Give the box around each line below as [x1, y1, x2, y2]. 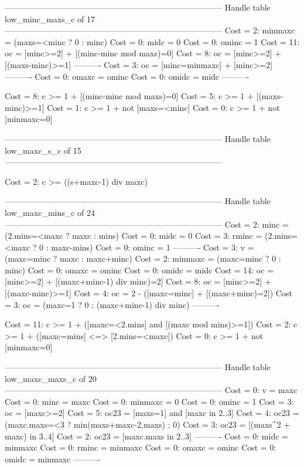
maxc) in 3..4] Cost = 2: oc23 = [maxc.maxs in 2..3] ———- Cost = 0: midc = [5, 429, 288, 442]
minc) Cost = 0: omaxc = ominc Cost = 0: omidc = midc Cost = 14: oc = [5, 263, 274, 276]
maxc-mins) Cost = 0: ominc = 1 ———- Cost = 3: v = [51, 241, 254, 253]
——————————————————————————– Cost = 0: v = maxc [5, 384, 298, 396]
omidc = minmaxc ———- [5, 452, 101, 465]
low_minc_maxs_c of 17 [5, 12, 95, 25]
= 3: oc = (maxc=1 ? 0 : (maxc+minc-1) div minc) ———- [5, 298, 220, 310]
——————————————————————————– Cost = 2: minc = [5, 218, 289, 230]
